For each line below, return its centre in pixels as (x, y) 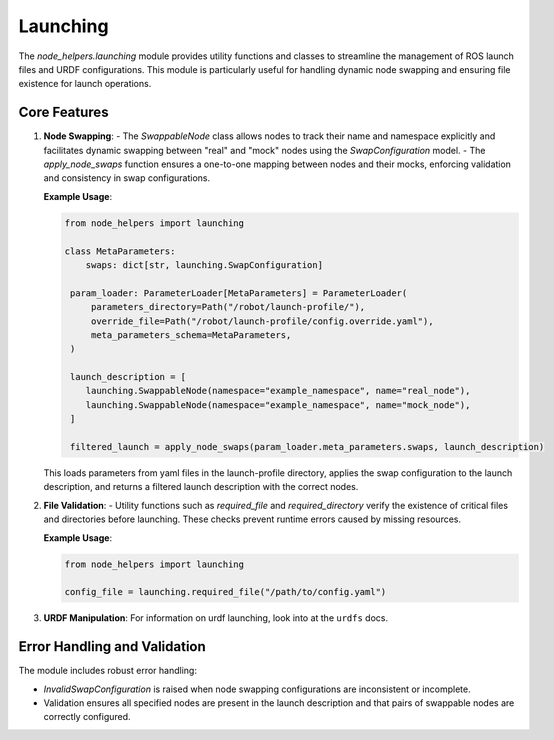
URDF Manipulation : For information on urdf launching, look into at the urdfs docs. (216, 618)
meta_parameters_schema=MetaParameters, (191, 334)
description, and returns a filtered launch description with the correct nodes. (201, 487)
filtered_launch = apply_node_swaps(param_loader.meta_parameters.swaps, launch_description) (307, 447)
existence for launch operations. (85, 84)
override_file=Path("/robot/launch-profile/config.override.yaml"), (262, 321)
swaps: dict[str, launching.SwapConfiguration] (204, 264)
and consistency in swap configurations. (126, 178)
